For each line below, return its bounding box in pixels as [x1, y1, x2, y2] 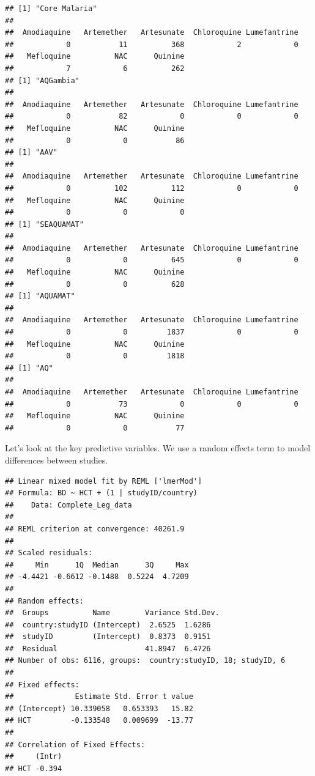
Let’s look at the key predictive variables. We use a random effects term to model [5, 442, 311, 454]
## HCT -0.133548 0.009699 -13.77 [5, 716, 193, 725]
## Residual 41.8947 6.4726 [5, 644, 211, 653]
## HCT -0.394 [5, 764, 62, 773]
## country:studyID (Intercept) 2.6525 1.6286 [5, 620, 211, 629]
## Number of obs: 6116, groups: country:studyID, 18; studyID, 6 [5, 656, 286, 665]
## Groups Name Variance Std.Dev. [5, 608, 220, 618]
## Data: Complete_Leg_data [5, 500, 132, 509]
